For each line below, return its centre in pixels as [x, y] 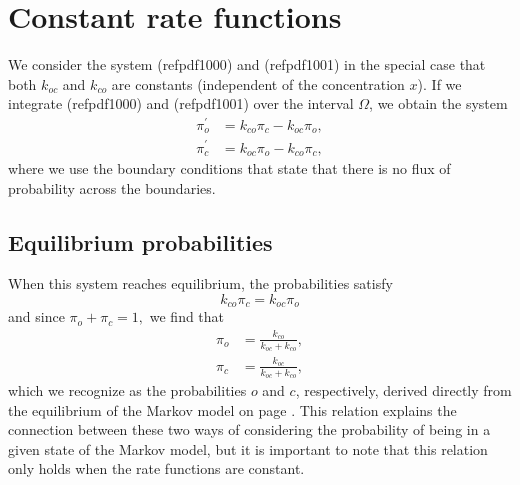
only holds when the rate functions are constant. [156, 468]
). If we [439, 83]
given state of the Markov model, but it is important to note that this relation [248, 448]
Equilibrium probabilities [140, 241]
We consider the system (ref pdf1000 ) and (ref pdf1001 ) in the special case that [247, 64]
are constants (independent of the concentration [258, 83]
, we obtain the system [438, 103]
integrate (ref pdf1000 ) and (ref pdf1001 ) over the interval [181, 103]
